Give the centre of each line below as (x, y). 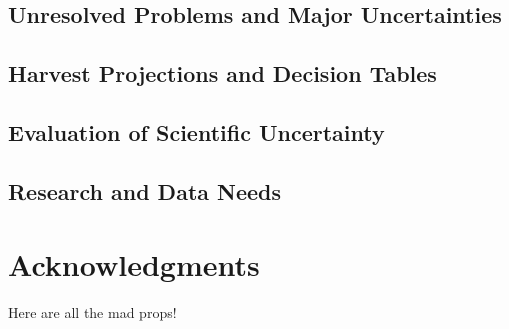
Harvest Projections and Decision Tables (222, 73)
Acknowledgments (134, 264)
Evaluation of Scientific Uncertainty (196, 131)
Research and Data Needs (145, 190)
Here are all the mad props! (92, 312)
